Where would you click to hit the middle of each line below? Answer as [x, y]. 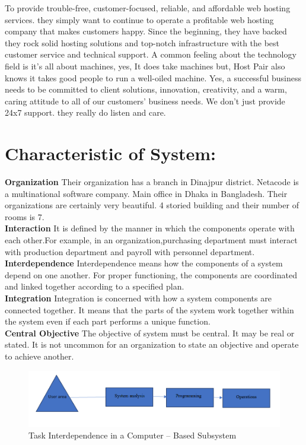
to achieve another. [39, 356]
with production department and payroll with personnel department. [130, 251]
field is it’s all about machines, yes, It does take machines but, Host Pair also [145, 66]
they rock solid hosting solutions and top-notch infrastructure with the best [142, 42]
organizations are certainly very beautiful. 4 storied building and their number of [152, 205]
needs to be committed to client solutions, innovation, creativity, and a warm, [146, 89]
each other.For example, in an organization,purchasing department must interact [151, 240]
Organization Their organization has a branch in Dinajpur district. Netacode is [152, 182]
